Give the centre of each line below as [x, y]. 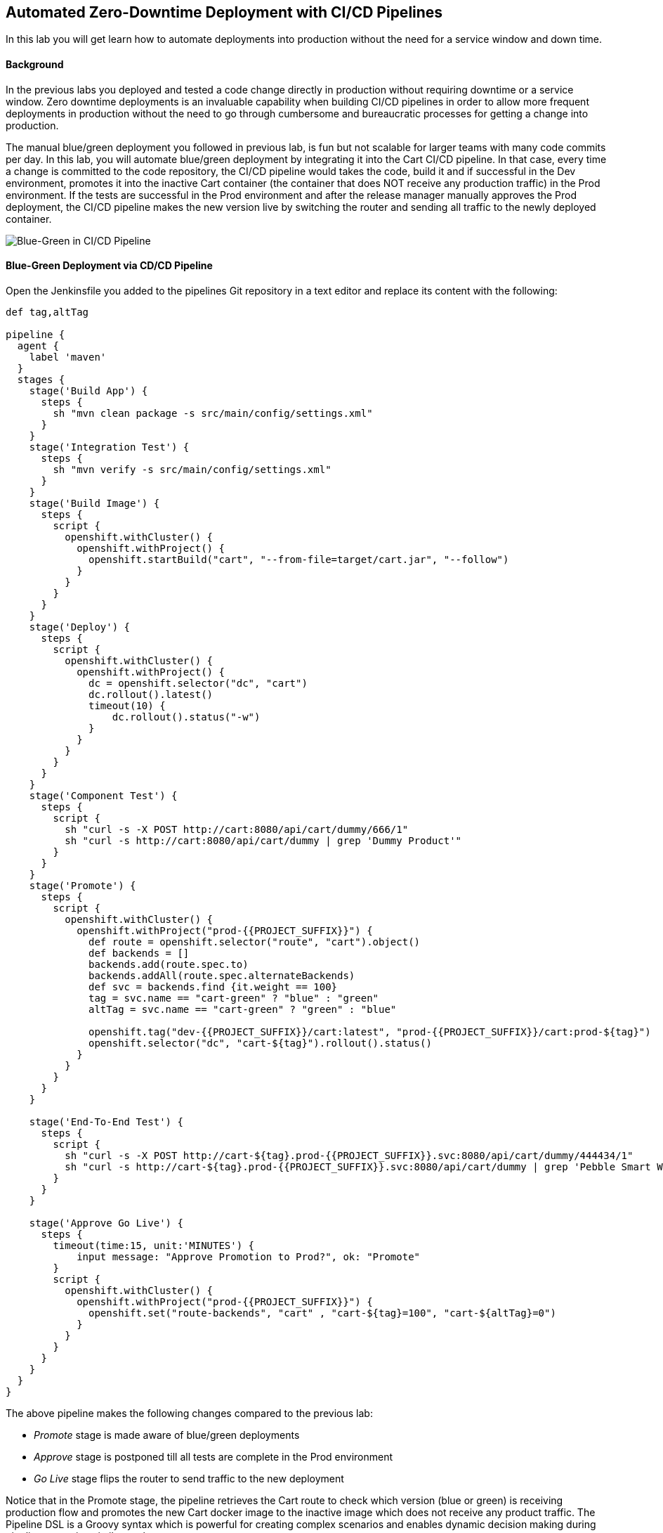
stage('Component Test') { [103, 795]
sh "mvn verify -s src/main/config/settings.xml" [192, 469]
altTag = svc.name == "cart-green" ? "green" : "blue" [243, 1009]
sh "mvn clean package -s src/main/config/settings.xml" [213, 413]
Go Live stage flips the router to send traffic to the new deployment [189, 1478]
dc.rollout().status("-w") [186, 717]
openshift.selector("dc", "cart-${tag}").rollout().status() [260, 1043]
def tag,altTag [47, 312]
